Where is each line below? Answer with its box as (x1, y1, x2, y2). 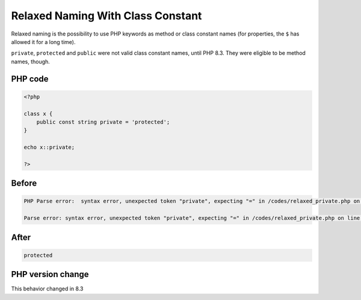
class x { (23, 110, 53, 117)
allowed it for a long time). (11, 38, 76, 45)
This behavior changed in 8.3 (11, 285, 84, 292)
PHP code (11, 73, 49, 84)
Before (11, 178, 37, 189)
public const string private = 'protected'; (36, 118, 170, 125)
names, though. (11, 58, 51, 65)
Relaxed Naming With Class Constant (11, 9, 202, 22)
